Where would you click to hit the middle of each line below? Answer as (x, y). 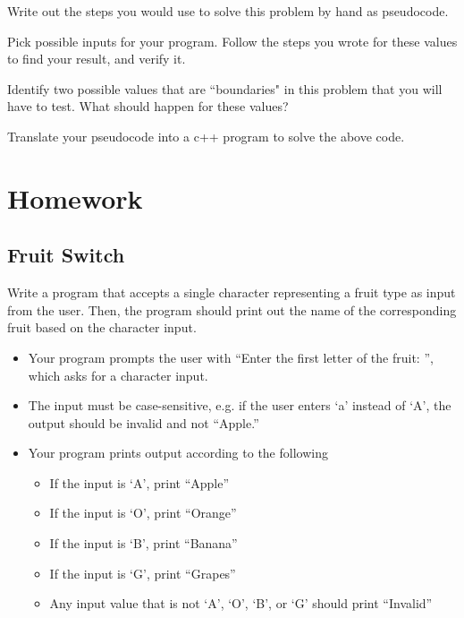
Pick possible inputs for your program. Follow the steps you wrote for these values (232, 41)
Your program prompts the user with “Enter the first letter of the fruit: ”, (231, 357)
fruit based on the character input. (102, 327)
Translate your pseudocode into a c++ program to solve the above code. (206, 136)
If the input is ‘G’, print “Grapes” (143, 573)
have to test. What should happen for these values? (148, 106)
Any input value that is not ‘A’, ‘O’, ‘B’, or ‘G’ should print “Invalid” (241, 603)
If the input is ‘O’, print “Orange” (143, 513)
